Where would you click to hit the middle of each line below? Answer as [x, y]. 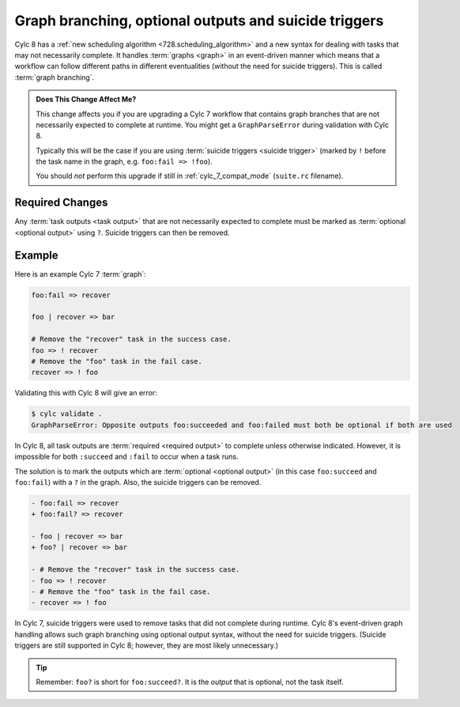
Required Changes [61, 203]
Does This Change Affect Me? [86, 100]
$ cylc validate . [67, 414]
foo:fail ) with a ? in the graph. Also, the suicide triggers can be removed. [138, 482]
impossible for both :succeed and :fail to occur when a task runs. [126, 457]
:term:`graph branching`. [55, 77]
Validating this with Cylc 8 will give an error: [86, 393]
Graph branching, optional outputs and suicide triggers [199, 21]
